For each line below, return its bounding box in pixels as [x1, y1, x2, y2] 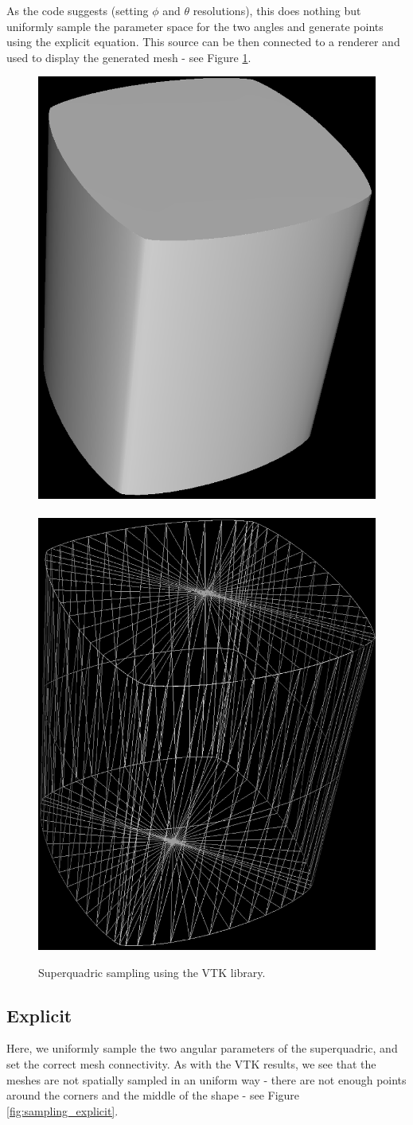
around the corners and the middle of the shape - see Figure [6, 1087, 300, 1104]
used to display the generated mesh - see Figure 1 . [6, 49, 251, 65]
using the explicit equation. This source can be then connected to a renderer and [6, 33, 400, 50]
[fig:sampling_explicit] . [6, 1102, 119, 1119]
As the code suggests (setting [6, 2, 149, 18]
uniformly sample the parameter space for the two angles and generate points [6, 18, 384, 34]
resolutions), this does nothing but [193, 2, 361, 18]
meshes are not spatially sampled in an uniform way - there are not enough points [6, 1071, 407, 1088]
